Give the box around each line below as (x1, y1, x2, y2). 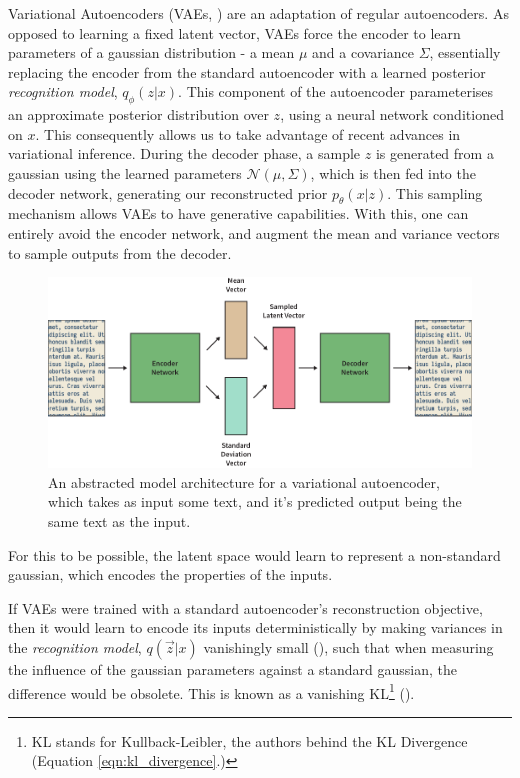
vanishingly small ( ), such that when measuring (203, 637, 494, 658)
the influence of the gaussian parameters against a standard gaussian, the (8, 659, 458, 680)
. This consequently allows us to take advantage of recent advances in (35, 123, 461, 144)
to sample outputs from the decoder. (8, 242, 232, 263)
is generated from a (375, 143, 494, 164)
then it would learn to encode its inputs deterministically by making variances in (8, 617, 503, 638)
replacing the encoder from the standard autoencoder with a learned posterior (8, 61, 486, 82)
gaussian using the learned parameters (8, 162, 242, 183)
